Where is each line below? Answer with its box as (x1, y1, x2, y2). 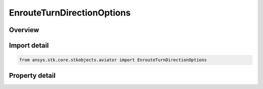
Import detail (9, 41, 49, 50)
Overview (9, 26, 39, 34)
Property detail (9, 71, 56, 80)
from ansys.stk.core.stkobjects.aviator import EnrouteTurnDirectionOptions (19, 57, 207, 63)
